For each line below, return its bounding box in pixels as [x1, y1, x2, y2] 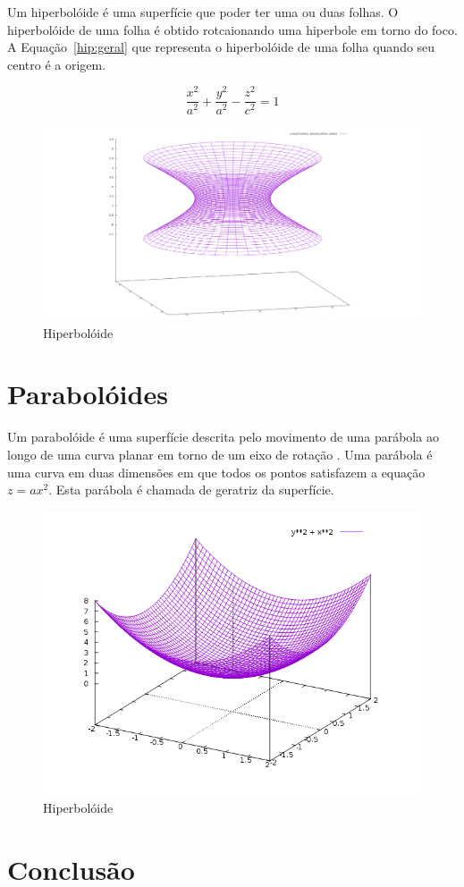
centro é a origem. [7, 55, 106, 73]
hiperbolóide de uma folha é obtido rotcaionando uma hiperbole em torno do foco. [7, 20, 458, 38]
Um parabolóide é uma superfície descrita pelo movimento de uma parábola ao [7, 427, 439, 446]
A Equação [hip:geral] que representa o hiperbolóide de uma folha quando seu [7, 38, 435, 56]
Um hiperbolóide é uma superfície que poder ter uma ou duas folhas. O [7, 3, 399, 21]
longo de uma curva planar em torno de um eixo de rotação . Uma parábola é [7, 444, 433, 463]
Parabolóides [7, 376, 168, 412]
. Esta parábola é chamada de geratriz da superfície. [48, 480, 334, 499]
